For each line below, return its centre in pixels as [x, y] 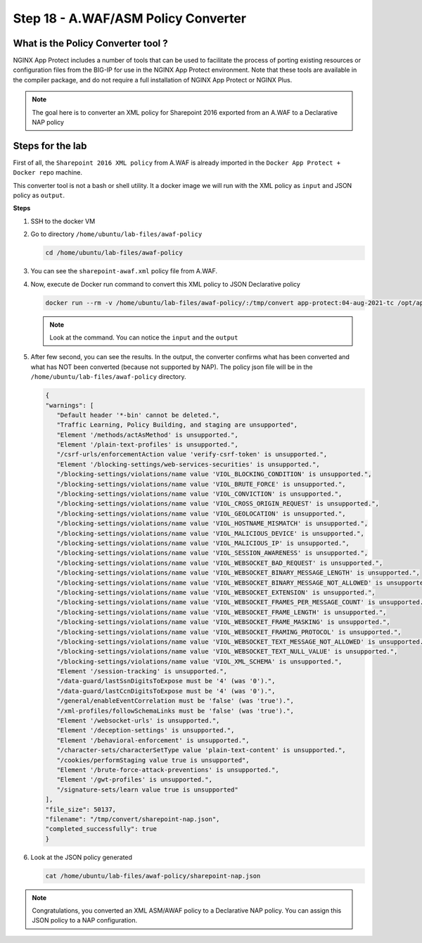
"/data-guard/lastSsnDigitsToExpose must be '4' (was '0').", [166, 681]
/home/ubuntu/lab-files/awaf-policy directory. [108, 377]
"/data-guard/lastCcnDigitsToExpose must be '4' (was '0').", [166, 691]
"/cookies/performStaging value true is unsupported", [153, 760]
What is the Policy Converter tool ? [90, 43]
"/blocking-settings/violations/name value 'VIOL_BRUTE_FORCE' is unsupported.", [201, 484]
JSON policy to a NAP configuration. [85, 920]
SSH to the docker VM [63, 221]
